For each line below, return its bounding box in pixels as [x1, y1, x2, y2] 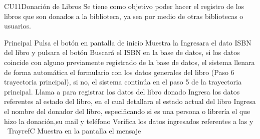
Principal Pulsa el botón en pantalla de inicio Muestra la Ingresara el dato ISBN [4, 37, 251, 47]
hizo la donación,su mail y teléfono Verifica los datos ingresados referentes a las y [4, 115, 253, 126]
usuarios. [4, 20, 31, 31]
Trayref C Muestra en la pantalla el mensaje [7, 125, 141, 136]
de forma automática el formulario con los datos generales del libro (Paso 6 [4, 66, 234, 77]
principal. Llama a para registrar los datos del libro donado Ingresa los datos [4, 86, 240, 96]
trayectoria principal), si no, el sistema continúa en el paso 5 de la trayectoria [4, 76, 242, 87]
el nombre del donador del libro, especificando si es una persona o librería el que [4, 105, 250, 116]
